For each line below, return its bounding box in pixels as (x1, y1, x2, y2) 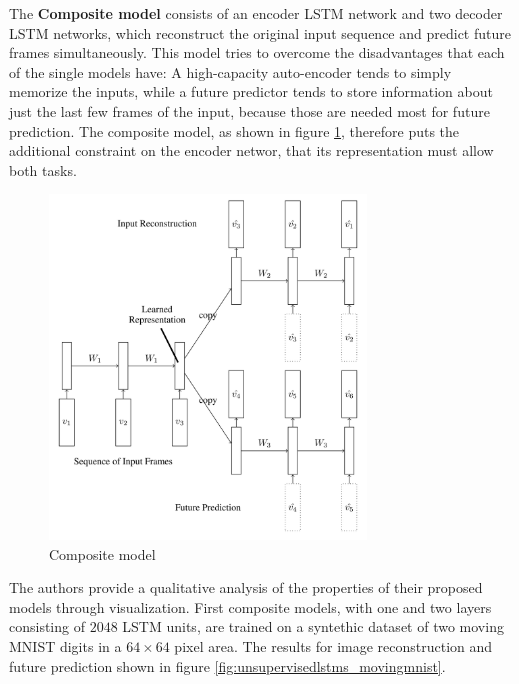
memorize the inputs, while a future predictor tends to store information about (9, 81, 493, 102)
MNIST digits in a (9, 635, 122, 656)
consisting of (9, 616, 85, 637)
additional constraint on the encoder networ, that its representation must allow (9, 140, 494, 161)
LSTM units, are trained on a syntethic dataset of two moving (122, 616, 504, 637)
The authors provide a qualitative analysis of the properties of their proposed (9, 577, 483, 598)
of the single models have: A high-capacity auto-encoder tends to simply (9, 61, 452, 82)
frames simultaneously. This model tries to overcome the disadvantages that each (9, 42, 505, 63)
